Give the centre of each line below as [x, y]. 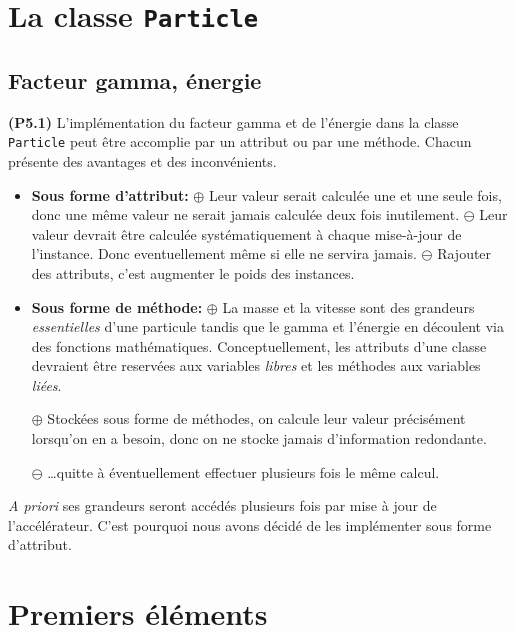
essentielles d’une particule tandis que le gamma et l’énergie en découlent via [267, 326]
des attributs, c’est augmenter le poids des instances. [193, 272]
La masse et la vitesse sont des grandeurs [348, 306]
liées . [46, 384]
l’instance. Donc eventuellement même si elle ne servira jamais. [224, 253]
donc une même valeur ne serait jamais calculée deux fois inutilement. [245, 214]
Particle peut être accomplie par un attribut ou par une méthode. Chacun [240, 141]
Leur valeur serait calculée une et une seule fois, [355, 194]
